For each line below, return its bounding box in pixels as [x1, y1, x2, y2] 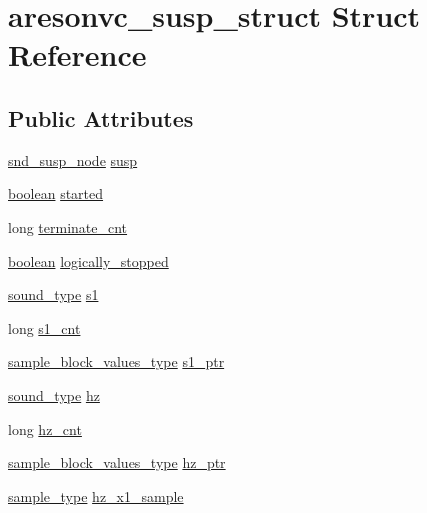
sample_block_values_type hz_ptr [8, 452, 226, 473]
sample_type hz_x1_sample [8, 485, 184, 506]
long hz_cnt [8, 418, 82, 439]
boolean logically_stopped [8, 250, 169, 271]
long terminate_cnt [8, 216, 128, 237]
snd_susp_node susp [8, 149, 138, 170]
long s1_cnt [8, 317, 81, 338]
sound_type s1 [8, 284, 99, 305]
